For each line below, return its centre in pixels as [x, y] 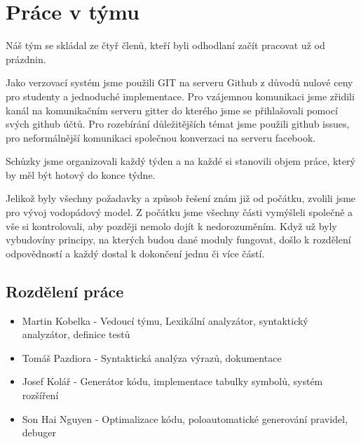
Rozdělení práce [65, 291]
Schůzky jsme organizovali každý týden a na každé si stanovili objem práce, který [180, 161]
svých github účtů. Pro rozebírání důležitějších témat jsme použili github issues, [178, 124]
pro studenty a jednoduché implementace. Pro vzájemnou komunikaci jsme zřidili [180, 96]
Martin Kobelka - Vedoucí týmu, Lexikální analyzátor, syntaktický [165, 320]
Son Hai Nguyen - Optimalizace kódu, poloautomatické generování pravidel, [185, 418]
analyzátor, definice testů [76, 334]
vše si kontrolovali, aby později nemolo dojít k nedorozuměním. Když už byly [171, 226]
